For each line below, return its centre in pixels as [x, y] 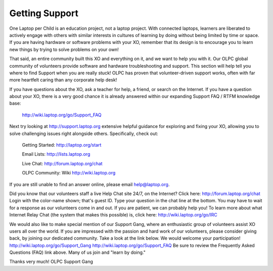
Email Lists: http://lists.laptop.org [56, 154]
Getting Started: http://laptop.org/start [62, 145]
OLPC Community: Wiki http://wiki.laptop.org [69, 173]
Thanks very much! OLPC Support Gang [51, 262]
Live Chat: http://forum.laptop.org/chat [62, 163]
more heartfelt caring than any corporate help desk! [63, 80]
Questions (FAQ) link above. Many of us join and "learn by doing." [78, 252]
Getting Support [44, 13]
